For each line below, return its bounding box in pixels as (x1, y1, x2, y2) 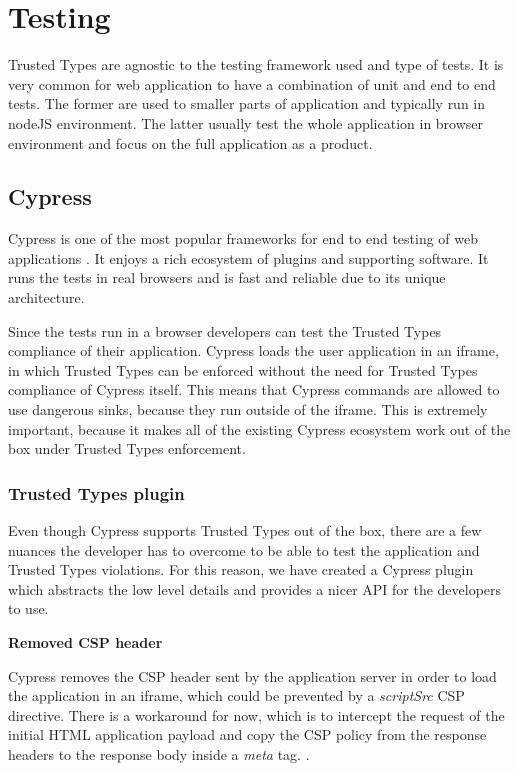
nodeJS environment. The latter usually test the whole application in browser (8, 112, 484, 133)
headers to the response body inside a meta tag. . (8, 743, 310, 764)
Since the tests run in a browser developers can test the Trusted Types (8, 320, 442, 341)
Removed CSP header (8, 632, 163, 653)
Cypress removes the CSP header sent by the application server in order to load (8, 665, 497, 686)
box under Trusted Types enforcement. (8, 438, 246, 459)
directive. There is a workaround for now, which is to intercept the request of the (8, 704, 505, 725)
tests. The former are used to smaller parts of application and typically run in (8, 93, 486, 114)
